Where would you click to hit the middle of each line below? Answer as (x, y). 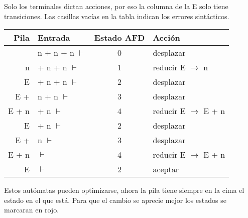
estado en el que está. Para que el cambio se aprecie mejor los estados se (115, 200)
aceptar (166, 169)
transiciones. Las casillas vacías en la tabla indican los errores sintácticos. (117, 16)
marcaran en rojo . (32, 210)
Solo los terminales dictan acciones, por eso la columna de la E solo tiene (116, 6)
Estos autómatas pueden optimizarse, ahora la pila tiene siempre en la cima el (124, 190)
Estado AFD (119, 38)
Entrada (54, 38)
